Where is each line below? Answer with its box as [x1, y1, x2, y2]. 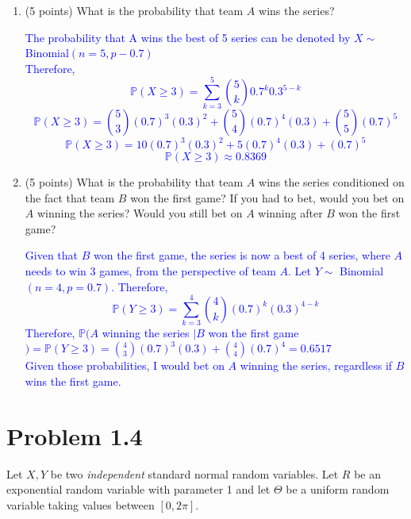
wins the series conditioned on [259, 174, 405, 190]
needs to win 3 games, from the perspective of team [25, 262, 276, 279]
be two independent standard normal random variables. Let [50, 465, 339, 482]
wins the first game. [25, 372, 121, 389]
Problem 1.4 [6, 419, 143, 452]
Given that [25, 247, 79, 263]
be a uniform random [286, 481, 390, 498]
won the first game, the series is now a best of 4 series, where [93, 247, 390, 263]
